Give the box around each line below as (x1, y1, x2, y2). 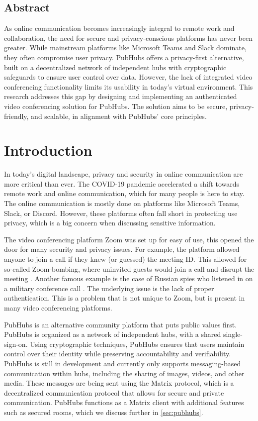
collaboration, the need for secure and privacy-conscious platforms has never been (4, 32, 253, 43)
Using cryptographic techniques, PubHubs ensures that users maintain (30, 338, 245, 349)
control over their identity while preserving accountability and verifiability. (4, 348, 231, 359)
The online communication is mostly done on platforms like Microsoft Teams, (4, 198, 240, 209)
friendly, (4, 110, 29, 121)
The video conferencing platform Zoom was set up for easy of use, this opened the (4, 234, 254, 244)
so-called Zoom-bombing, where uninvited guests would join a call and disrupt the (4, 263, 255, 274)
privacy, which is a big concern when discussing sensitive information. (4, 217, 216, 228)
